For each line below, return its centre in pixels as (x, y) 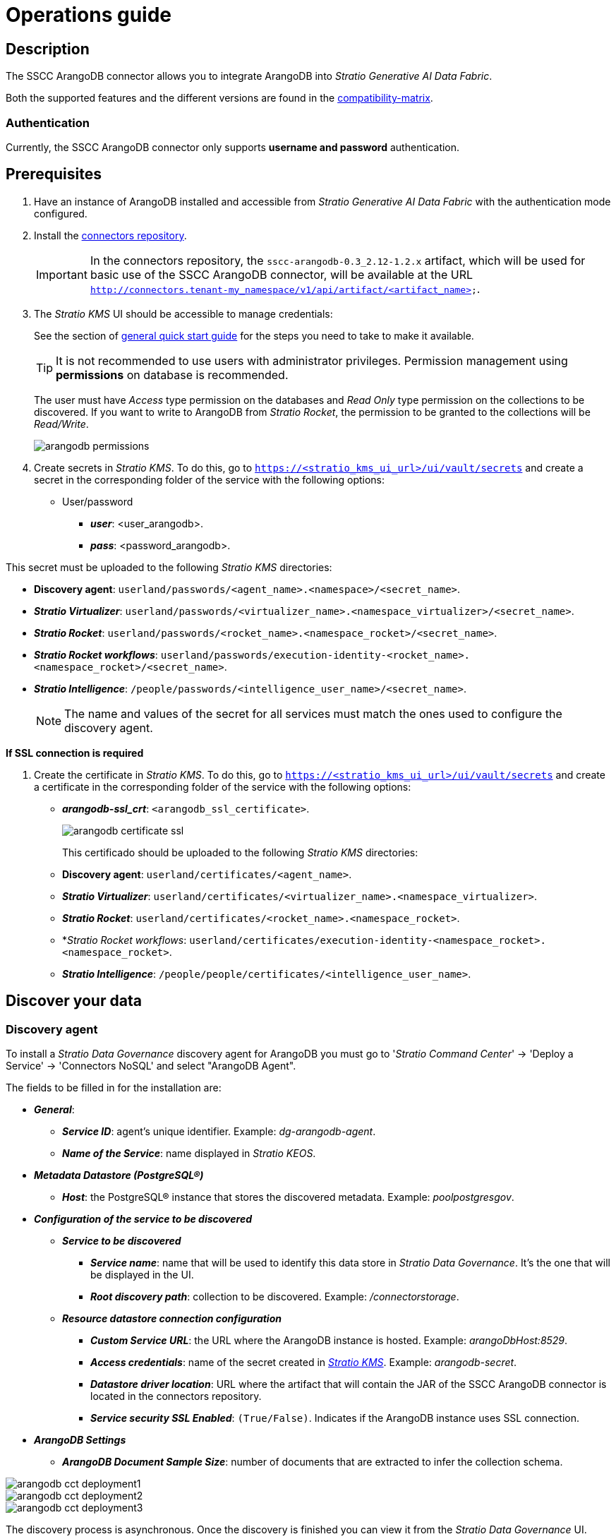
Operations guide (89, 15)
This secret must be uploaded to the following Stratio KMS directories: (169, 567)
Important (62, 274)
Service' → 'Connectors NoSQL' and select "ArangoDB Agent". (151, 1065)
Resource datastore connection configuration (172, 1318)
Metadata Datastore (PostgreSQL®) (119, 1175)
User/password (98, 501)
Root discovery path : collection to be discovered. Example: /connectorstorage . (275, 1296)
